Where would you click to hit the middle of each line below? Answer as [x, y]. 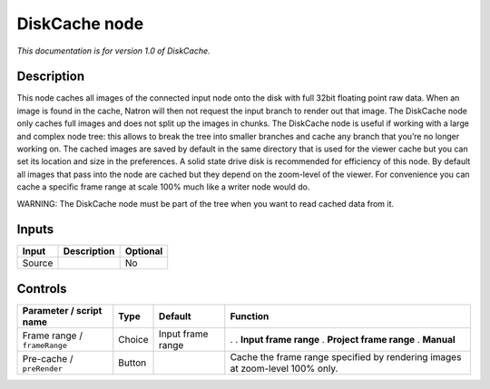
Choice [133, 340]
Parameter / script [62, 311]
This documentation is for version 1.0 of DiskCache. [113, 51]
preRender [43, 369]
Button [132, 363]
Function [250, 316]
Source [38, 263]
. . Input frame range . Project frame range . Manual [343, 340]
